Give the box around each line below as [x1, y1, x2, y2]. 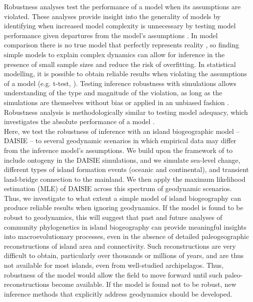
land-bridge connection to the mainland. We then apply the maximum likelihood [4, 173, 246, 184]
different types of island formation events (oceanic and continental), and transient [4, 164, 249, 174]
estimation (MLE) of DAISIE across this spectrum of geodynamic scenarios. [4, 183, 232, 194]
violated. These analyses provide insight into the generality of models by [4, 11, 221, 21]
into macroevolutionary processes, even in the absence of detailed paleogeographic [4, 231, 249, 241]
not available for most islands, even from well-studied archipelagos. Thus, [4, 260, 224, 270]
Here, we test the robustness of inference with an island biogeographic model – [4, 126, 240, 136]
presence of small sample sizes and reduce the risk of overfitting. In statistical [4, 59, 236, 69]
